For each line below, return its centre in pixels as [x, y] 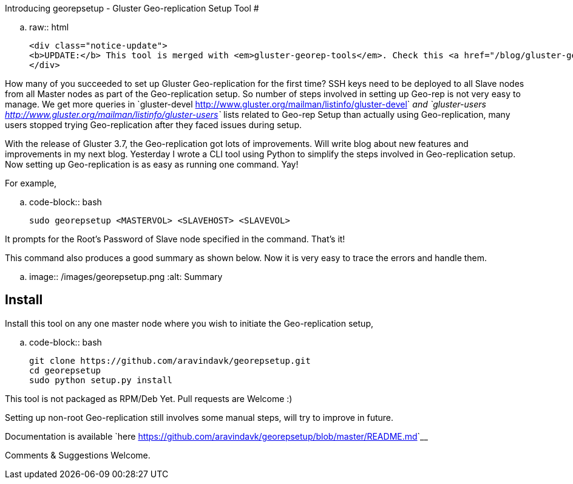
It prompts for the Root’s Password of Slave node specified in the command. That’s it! [175, 239]
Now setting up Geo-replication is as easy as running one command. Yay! [152, 164]
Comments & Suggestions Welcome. [78, 455]
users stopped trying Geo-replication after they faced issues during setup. [153, 125]
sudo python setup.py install [101, 380]
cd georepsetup [65, 370]
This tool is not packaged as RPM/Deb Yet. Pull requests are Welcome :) [149, 398]
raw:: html [49, 27]
